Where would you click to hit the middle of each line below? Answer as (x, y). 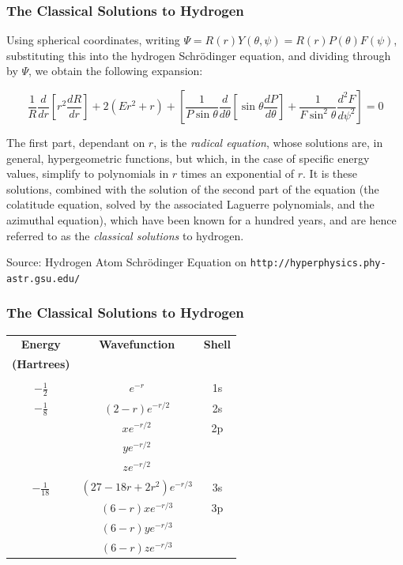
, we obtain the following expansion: (116, 71)
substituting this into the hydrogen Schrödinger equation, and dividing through (199, 55)
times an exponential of (237, 173)
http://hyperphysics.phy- (318, 264)
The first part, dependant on (76, 142)
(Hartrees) (41, 364)
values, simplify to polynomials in (88, 173)
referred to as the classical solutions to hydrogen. (125, 235)
